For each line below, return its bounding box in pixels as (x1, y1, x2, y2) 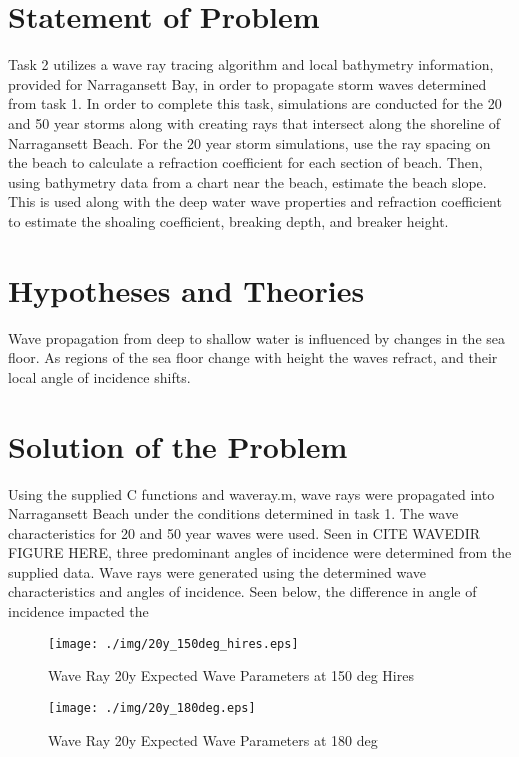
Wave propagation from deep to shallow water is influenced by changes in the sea (8, 327, 506, 348)
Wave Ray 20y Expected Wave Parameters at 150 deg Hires (48, 665, 414, 686)
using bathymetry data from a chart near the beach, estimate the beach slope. (8, 171, 487, 192)
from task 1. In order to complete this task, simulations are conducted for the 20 (8, 93, 502, 114)
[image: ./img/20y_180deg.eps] (48, 700, 256, 715)
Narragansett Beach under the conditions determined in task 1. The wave (8, 503, 459, 524)
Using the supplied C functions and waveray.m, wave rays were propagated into (8, 483, 495, 504)
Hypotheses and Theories (8, 269, 365, 310)
